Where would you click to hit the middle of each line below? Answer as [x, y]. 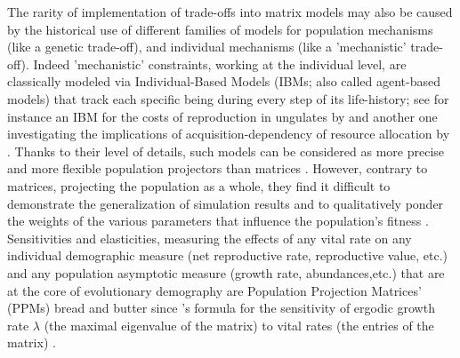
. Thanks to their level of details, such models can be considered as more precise [226, 151]
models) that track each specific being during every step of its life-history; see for [228, 98]
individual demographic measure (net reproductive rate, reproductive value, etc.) [228, 255]
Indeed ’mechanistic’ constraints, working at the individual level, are [220, 64]
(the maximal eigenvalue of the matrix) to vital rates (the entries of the [239, 325]
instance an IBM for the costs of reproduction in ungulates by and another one [222, 116]
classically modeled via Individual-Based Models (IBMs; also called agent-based [224, 81]
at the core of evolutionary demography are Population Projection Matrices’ [214, 290]
